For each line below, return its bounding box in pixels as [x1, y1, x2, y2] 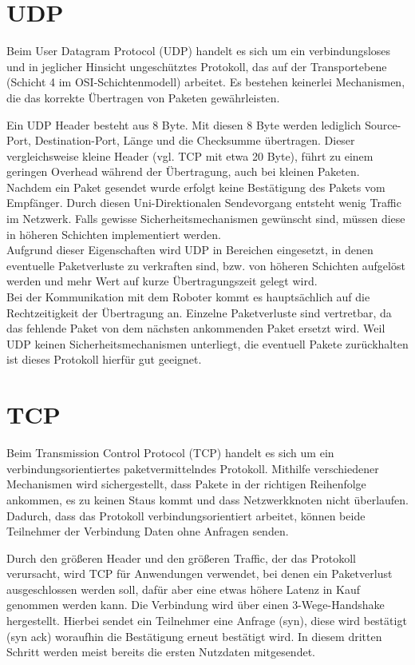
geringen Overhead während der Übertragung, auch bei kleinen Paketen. [6, 163, 360, 180]
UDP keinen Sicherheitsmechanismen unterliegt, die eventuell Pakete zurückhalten [6, 335, 409, 352]
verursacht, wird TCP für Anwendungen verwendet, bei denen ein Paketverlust [6, 565, 393, 582]
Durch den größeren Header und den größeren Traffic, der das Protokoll [6, 549, 356, 566]
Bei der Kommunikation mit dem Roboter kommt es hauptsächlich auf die [6, 289, 370, 305]
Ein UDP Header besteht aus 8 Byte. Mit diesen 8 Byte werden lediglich [6, 116, 362, 133]
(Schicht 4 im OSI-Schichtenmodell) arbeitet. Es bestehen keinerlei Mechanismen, [6, 74, 405, 90]
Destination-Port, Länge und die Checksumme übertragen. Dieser [34, 132, 355, 149]
